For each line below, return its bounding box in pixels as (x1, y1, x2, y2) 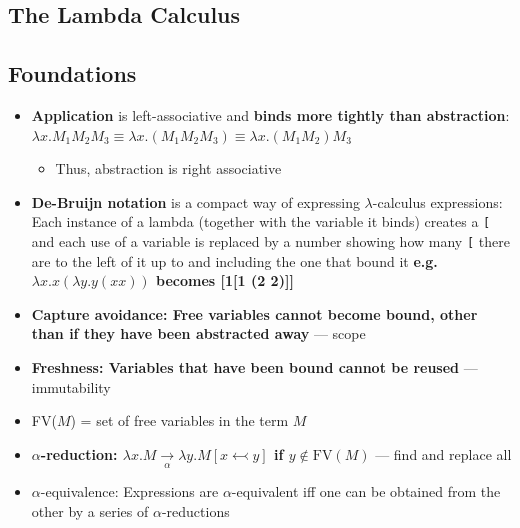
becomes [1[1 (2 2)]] (156, 270, 294, 291)
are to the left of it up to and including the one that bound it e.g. (31, 250, 438, 271)
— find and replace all (375, 443, 512, 464)
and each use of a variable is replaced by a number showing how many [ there (31, 231, 510, 252)
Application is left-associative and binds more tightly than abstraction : (31, 104, 510, 125)
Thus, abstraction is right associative (55, 158, 282, 179)
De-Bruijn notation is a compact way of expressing (31, 191, 360, 212)
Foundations (8, 58, 137, 89)
